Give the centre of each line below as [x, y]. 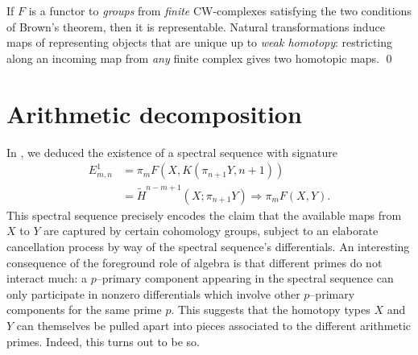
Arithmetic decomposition [154, 113]
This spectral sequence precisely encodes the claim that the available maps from [204, 215]
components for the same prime [84, 310]
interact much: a [47, 278]
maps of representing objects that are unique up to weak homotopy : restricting [200, 42]
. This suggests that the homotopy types [271, 310]
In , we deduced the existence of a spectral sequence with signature [172, 152]
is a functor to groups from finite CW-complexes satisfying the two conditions [220, 10]
